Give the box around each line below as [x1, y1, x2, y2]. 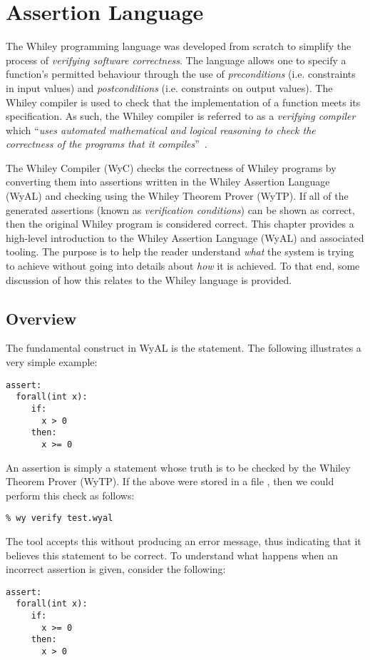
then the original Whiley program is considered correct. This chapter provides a [6, 216, 354, 231]
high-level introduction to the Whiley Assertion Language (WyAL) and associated [6, 230, 364, 245]
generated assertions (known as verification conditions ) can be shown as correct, [6, 202, 355, 217]
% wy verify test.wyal [6, 513, 113, 524]
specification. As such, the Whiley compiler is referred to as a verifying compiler [6, 108, 356, 123]
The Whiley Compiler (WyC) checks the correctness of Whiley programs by [6, 160, 336, 175]
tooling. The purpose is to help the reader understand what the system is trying [6, 244, 354, 259]
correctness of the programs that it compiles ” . [6, 136, 207, 151]
